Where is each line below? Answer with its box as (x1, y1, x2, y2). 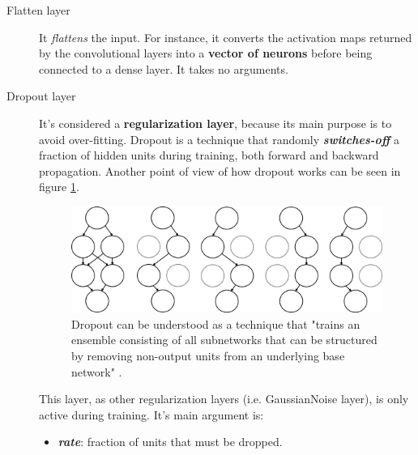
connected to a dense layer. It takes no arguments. (39, 60, 288, 77)
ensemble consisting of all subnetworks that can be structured (71, 331, 377, 348)
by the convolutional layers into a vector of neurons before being (39, 45, 373, 62)
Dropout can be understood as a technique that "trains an (71, 315, 360, 332)
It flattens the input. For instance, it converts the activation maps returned (39, 28, 412, 45)
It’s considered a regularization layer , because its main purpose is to (39, 114, 392, 131)
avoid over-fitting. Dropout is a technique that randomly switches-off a (39, 130, 400, 147)
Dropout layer (6, 87, 76, 104)
